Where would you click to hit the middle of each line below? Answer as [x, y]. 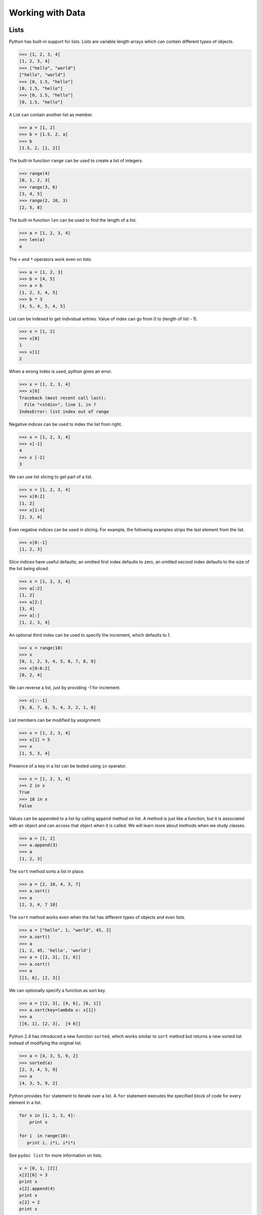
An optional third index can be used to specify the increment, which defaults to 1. [90, 635]
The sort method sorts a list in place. [47, 871]
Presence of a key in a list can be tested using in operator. [68, 766]
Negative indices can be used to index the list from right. [65, 424]
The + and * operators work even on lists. [50, 259]
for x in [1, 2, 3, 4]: [48, 1116]
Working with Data [47, 13]
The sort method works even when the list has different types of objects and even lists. [97, 917]
